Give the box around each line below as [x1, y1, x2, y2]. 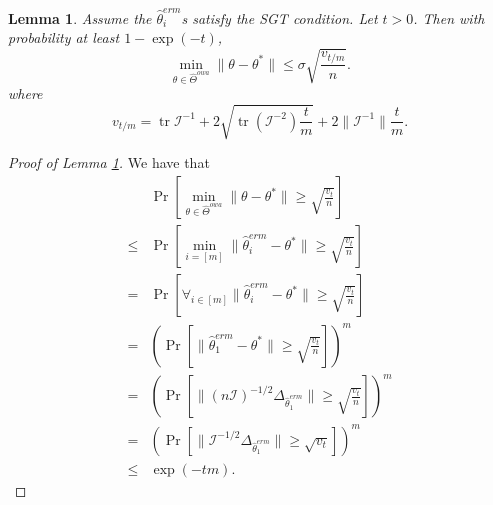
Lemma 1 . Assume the [8, 7, 152, 28]
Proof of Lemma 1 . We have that [8, 152, 210, 173]
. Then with [413, 7, 485, 28]
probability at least [8, 27, 120, 48]
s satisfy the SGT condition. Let [181, 7, 378, 28]
